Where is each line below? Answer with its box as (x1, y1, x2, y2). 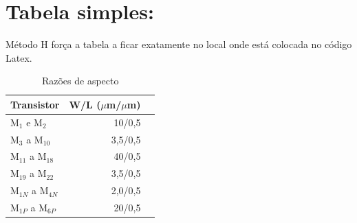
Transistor (10, 97, 60, 111)
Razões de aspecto (41, 73, 119, 88)
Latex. (6, 50, 32, 64)
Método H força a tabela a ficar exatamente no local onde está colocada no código (6, 37, 352, 51)
